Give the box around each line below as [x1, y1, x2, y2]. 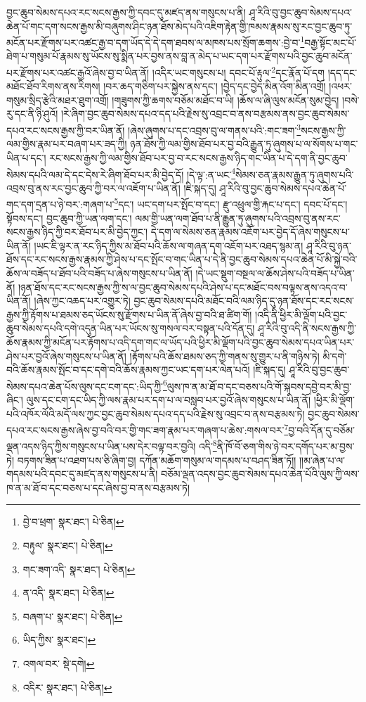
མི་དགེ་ [322, 348, 347, 363]
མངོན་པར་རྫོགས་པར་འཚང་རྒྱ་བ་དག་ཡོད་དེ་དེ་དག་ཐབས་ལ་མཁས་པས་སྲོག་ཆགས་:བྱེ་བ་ [6, 34, 301, 49]
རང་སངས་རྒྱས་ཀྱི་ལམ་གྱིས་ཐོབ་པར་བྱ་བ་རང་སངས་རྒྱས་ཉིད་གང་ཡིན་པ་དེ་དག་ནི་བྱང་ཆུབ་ [49, 150, 348, 165]
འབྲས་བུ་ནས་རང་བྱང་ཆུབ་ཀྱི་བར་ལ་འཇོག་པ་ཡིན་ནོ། [6, 180, 181, 195]
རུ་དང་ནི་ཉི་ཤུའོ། [6, 106, 58, 121]
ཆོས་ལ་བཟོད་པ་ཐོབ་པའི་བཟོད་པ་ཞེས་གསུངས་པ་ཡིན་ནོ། [6, 265, 192, 280]
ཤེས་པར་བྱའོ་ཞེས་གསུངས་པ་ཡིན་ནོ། [6, 348, 126, 363]
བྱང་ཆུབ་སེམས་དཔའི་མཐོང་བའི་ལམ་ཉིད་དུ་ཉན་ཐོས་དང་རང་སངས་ [133, 293, 355, 308]
